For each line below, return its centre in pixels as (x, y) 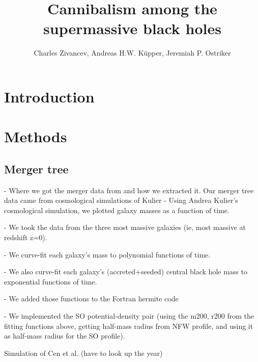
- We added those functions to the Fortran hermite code (91, 299)
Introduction (49, 96)
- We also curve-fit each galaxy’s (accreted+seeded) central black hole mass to (126, 271)
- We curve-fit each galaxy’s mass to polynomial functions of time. (107, 254)
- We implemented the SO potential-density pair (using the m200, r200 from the (129, 316)
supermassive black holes (132, 28)
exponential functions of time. (51, 281)
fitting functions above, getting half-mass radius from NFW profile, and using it (129, 326)
